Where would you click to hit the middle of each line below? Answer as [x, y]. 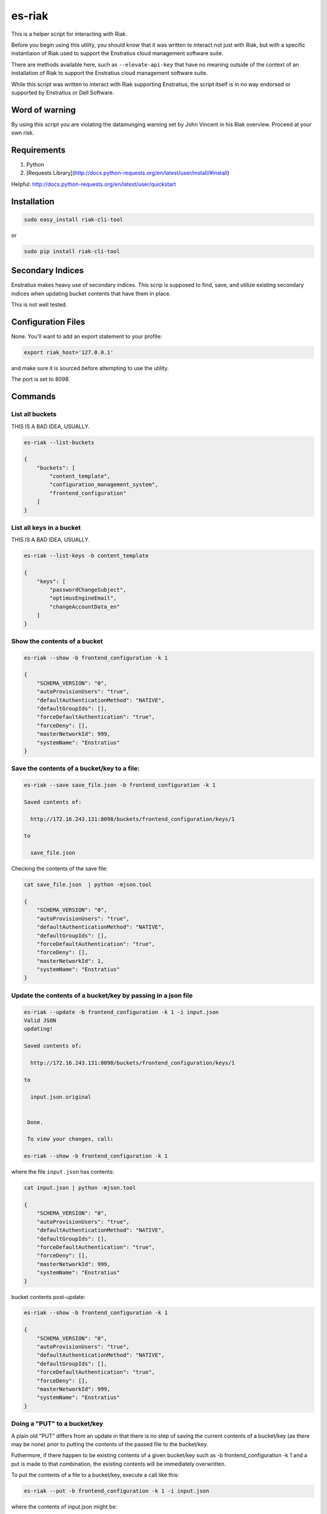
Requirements [38, 150]
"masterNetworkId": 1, [70, 961]
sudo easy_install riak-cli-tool [74, 219]
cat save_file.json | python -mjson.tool [88, 885]
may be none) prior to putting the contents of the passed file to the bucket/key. [110, 1444]
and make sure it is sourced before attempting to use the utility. [90, 368]
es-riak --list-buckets [59, 442]
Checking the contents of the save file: [60, 868]
